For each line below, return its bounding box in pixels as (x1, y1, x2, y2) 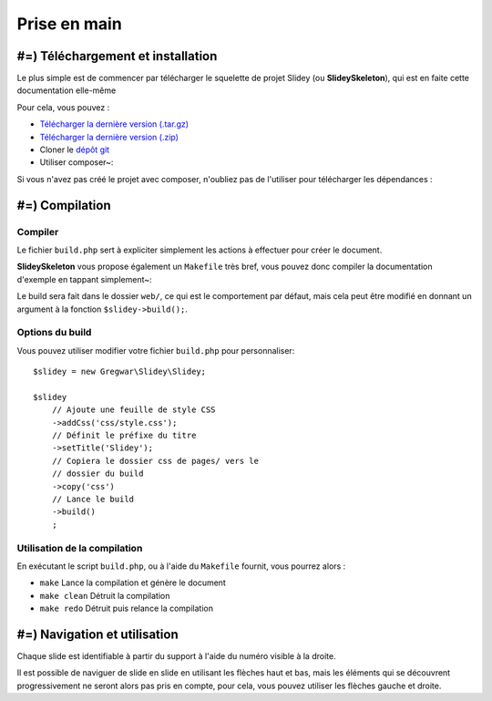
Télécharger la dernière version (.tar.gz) (39, 119, 190, 129)
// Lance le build (51, 493, 135, 504)
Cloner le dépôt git (39, 144, 109, 155)
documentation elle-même (16, 85, 117, 96)
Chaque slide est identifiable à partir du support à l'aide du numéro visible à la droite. (16, 650, 336, 661)
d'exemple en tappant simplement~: (16, 273, 152, 284)
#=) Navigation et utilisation (16, 626, 179, 642)
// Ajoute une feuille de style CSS (51, 405, 216, 415)
